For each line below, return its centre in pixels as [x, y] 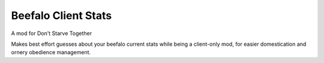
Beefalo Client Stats [61, 15]
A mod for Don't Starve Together [52, 33]
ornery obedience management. [51, 52]
